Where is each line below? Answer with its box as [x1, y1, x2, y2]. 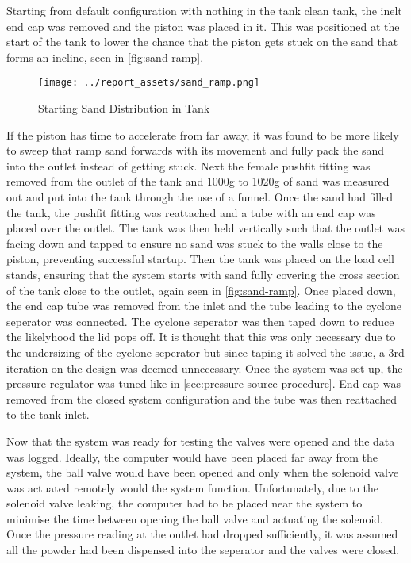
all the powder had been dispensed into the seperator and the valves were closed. [6, 542, 400, 558]
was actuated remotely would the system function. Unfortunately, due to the [6, 479, 378, 496]
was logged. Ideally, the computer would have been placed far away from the [6, 448, 378, 465]
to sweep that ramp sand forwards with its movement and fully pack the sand [6, 142, 385, 159]
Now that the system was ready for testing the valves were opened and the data [6, 432, 395, 449]
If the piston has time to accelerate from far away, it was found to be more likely [6, 126, 399, 143]
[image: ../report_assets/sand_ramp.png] [38, 77, 260, 89]
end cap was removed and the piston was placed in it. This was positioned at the [6, 17, 400, 34]
